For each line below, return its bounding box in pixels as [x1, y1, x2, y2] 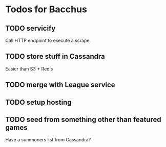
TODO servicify [5, 24, 56, 33]
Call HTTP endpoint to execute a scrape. [5, 37, 91, 43]
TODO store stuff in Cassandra [5, 52, 105, 61]
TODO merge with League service [5, 81, 115, 89]
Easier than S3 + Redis [5, 65, 53, 72]
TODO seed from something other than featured [5, 115, 161, 124]
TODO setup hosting [5, 98, 72, 107]
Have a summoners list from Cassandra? [5, 137, 91, 143]
